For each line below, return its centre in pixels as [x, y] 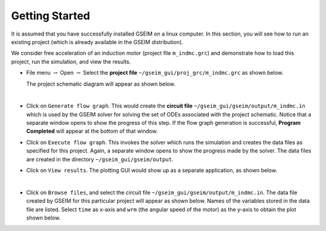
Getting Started [51, 16]
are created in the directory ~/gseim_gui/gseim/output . [100, 159]
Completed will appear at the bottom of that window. [92, 131]
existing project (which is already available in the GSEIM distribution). [97, 42]
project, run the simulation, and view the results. [71, 62]
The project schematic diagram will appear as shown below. [101, 84]
